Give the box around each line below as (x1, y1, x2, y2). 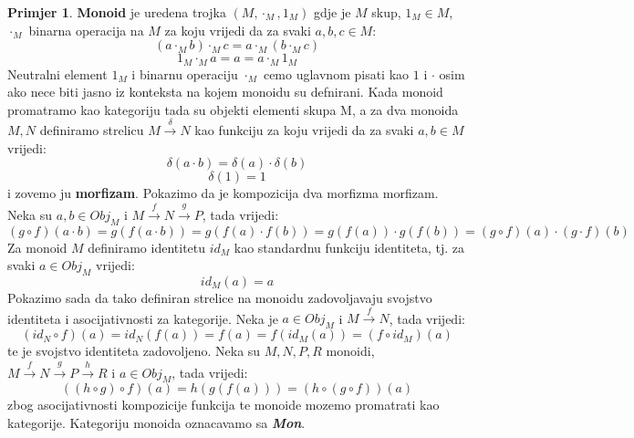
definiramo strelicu (39, 120, 144, 140)
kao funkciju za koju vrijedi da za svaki (194, 120, 414, 140)
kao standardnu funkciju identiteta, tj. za (234, 237, 464, 256)
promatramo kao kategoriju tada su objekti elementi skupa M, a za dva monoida (7, 99, 459, 119)
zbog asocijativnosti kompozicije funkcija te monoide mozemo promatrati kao (7, 395, 440, 414)
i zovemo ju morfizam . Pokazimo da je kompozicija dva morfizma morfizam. (7, 183, 439, 203)
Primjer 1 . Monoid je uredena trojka (7, 3, 226, 21)
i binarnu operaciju (131, 64, 238, 83)
